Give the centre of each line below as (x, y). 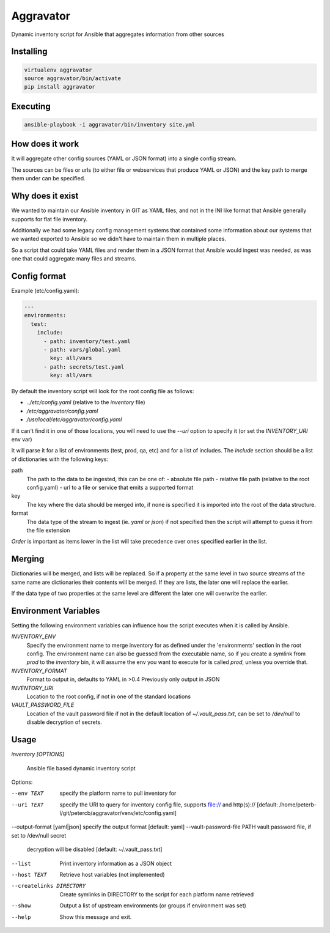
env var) (22, 440)
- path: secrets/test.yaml (84, 367)
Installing (30, 52)
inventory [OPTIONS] (38, 754)
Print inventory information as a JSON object (116, 863)
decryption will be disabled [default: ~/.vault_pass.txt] (94, 849)
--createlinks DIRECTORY (48, 886)
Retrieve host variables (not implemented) (112, 875)
